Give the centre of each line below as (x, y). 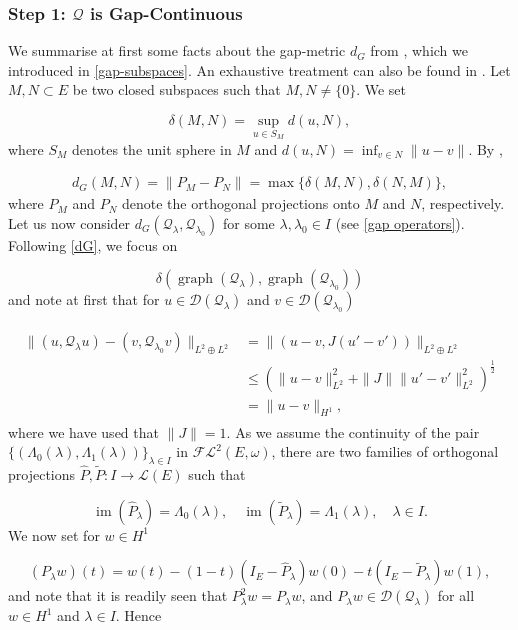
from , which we (419, 50)
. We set (381, 89)
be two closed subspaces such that (176, 89)
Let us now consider (69, 222)
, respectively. (463, 203)
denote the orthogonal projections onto (241, 203)
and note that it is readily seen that (118, 595)
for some (249, 222)
